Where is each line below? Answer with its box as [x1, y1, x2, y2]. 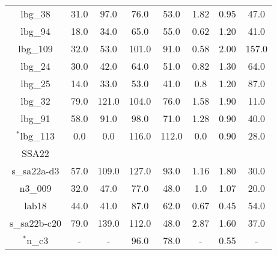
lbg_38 [20, 7, 50, 20]
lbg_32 [20, 94, 50, 108]
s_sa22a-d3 [11, 164, 59, 177]
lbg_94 [20, 24, 50, 38]
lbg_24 [20, 59, 50, 73]
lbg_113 [20, 129, 55, 143]
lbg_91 [20, 111, 50, 125]
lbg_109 [18, 41, 53, 55]
